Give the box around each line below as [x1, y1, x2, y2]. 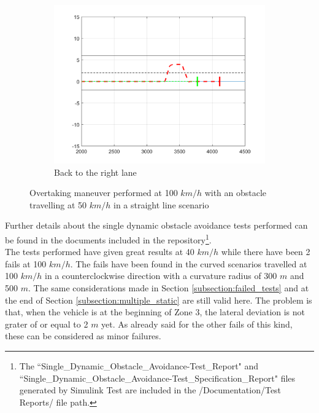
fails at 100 [5, 257, 47, 270]
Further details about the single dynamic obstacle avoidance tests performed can [5, 219, 308, 232]
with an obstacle [204, 186, 267, 199]
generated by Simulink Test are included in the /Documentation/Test [19, 383, 282, 396]
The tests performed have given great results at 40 [5, 245, 194, 258]
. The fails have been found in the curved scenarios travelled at [70, 257, 307, 270]
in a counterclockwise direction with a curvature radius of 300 [45, 269, 277, 282]
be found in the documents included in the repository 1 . [5, 231, 212, 246]
